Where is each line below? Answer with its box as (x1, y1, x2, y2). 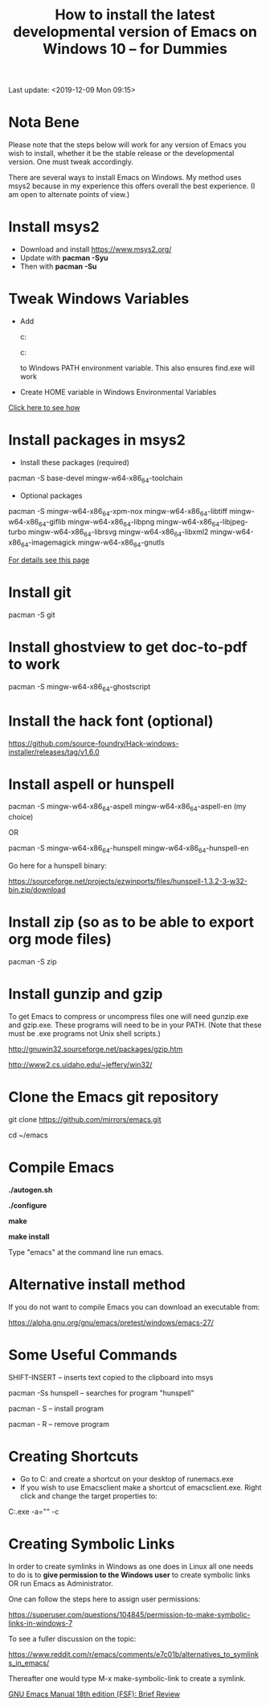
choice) (8, 812, 34, 822)
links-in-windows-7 (8, 1618, 73, 1628)
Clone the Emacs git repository (8, 1088, 219, 1107)
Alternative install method (8, 1276, 186, 1293)
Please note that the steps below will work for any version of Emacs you (8, 140, 247, 150)
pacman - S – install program (8, 1404, 104, 1413)
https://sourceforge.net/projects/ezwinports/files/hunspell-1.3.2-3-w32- (8, 877, 247, 886)
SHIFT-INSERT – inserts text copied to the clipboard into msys (8, 1372, 214, 1382)
